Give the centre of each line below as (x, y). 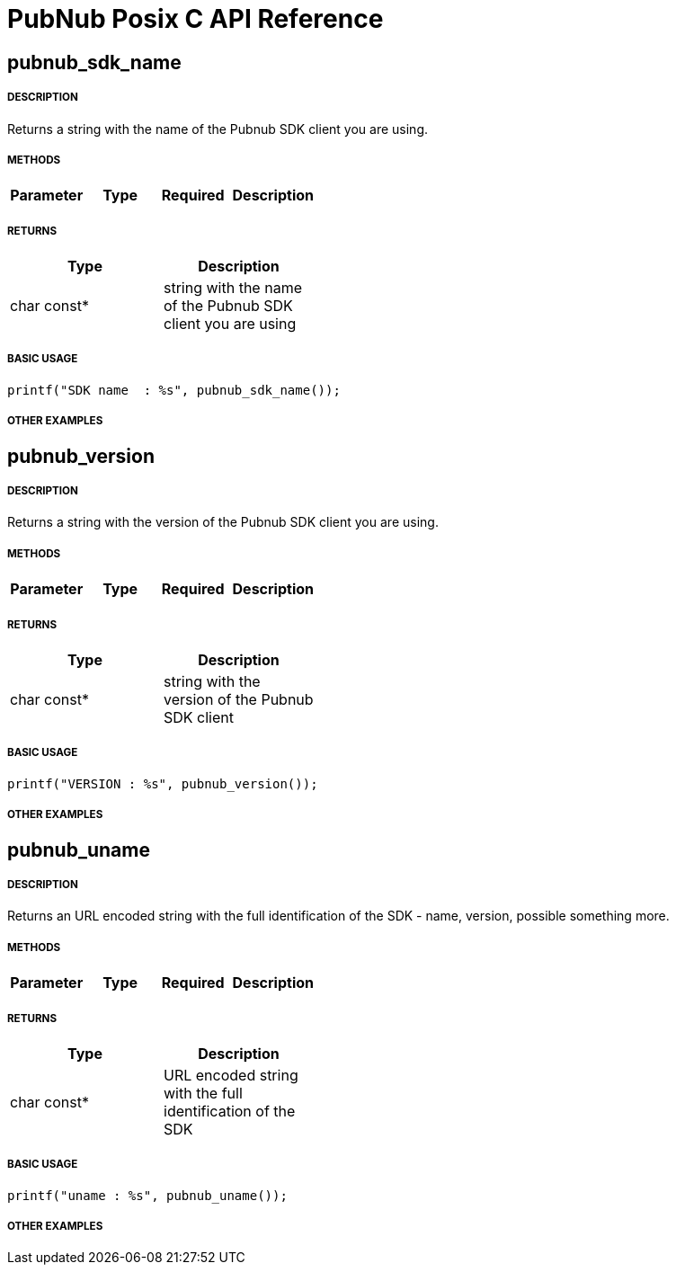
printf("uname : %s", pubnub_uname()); (147, 1195)
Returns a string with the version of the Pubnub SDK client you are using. (223, 522)
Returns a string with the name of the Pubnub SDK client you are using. (218, 129)
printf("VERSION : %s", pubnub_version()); (163, 783)
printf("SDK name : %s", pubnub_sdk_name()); (174, 390)
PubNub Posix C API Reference (196, 19)
